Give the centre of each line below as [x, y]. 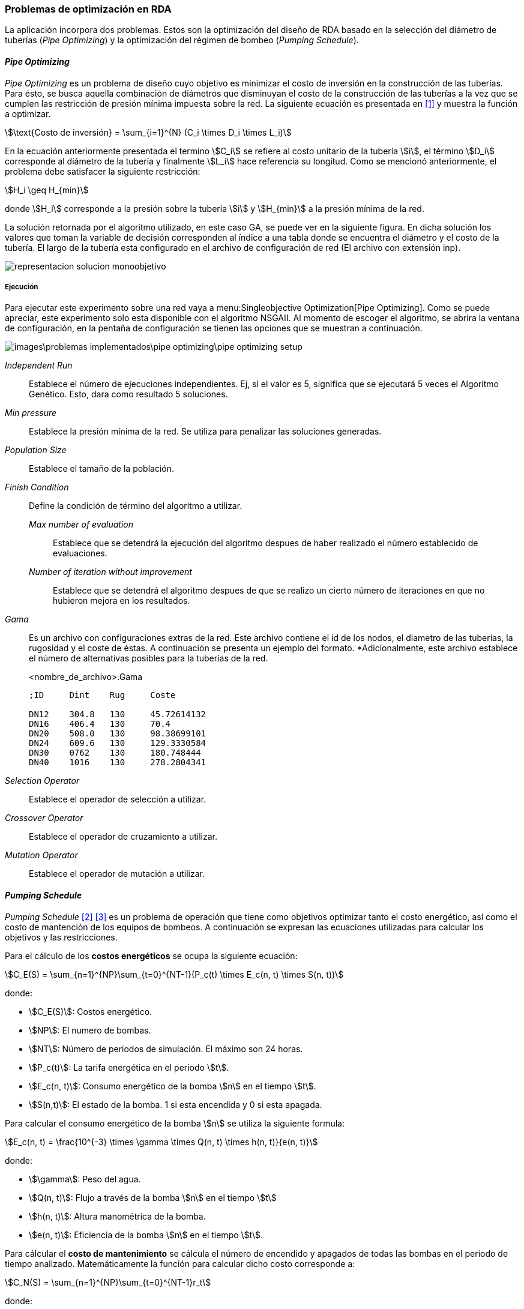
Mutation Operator [41, 855]
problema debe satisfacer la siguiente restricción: [103, 171]
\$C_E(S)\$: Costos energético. [91, 1011]
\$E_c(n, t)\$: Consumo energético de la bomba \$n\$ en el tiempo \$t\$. [173, 1086]
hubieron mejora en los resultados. [122, 601]
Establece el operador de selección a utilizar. [118, 799]
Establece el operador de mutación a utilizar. [117, 874]
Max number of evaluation [81, 525]
